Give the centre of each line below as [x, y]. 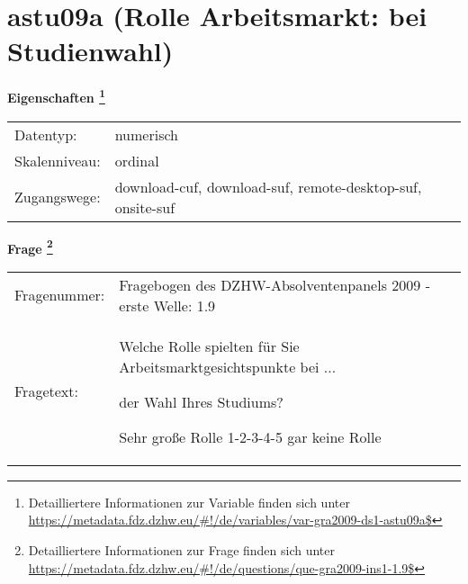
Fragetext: [46, 391]
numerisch [146, 134]
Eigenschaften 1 [56, 96]
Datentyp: [46, 134]
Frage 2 [30, 247]
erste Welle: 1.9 [167, 305]
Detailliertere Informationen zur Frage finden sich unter [182, 550]
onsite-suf [145, 207]
